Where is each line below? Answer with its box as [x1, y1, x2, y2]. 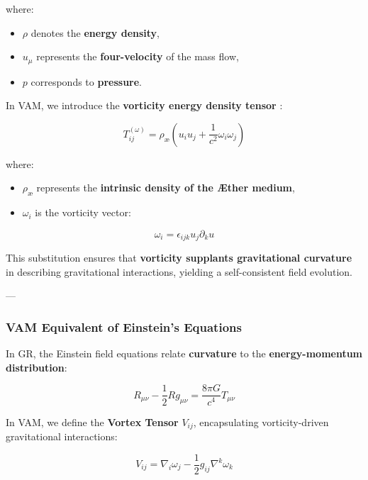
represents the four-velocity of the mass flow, [36, 49, 239, 64]
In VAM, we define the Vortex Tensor [6, 414, 179, 429]
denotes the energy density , [30, 25, 160, 40]
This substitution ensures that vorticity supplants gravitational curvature [6, 250, 352, 265]
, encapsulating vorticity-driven [193, 414, 329, 429]
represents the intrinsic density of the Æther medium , [36, 180, 295, 195]
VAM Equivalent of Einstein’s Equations [6, 318, 242, 335]
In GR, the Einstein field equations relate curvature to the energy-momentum [6, 346, 363, 361]
